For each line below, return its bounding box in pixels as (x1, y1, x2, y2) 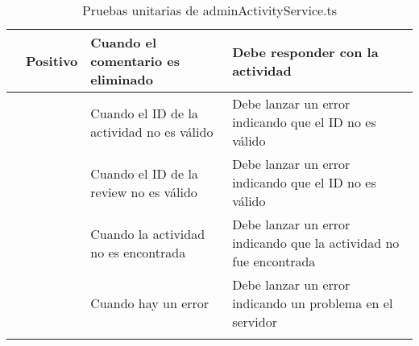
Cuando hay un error (90, 294, 209, 312)
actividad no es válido (90, 122, 214, 141)
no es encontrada (90, 242, 186, 262)
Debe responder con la (232, 42, 379, 61)
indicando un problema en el (232, 294, 393, 312)
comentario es (90, 51, 180, 70)
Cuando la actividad (90, 224, 205, 243)
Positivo (26, 51, 78, 70)
